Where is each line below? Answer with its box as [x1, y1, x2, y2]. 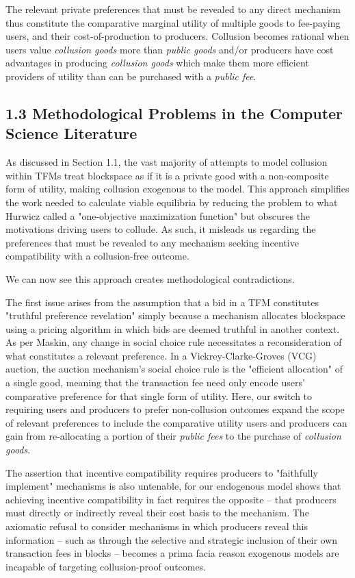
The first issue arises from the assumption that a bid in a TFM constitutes [5, 294, 319, 309]
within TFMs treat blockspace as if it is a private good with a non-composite [5, 168, 329, 182]
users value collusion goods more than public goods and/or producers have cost [5, 42, 334, 56]
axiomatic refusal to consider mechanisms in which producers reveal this [5, 519, 308, 533]
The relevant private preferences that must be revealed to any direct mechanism [5, 2, 341, 16]
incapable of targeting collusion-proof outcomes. [5, 559, 207, 573]
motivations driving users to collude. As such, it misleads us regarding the [5, 222, 316, 236]
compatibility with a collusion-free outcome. [5, 249, 189, 263]
